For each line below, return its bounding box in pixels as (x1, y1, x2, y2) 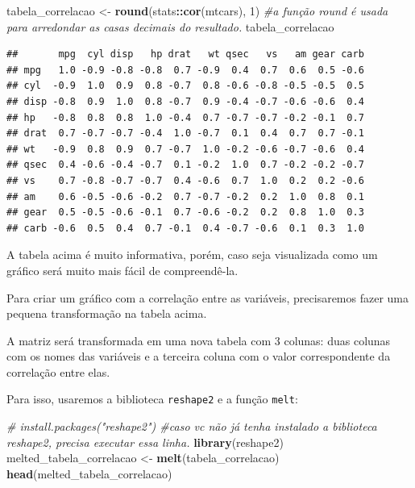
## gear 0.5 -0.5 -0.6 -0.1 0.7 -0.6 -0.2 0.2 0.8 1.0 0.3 (6, 206, 364, 219)
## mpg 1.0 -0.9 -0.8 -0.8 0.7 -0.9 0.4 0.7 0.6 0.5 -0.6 (6, 64, 364, 76)
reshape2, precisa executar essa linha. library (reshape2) (6, 433, 284, 450)
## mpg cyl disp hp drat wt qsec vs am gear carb (6, 48, 364, 60)
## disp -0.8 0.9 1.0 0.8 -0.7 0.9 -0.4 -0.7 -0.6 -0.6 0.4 (6, 95, 364, 107)
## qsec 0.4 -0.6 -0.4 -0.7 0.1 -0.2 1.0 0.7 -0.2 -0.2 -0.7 (6, 159, 364, 171)
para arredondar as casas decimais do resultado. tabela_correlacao (6, 18, 334, 35)
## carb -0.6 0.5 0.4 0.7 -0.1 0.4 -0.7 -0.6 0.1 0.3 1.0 (6, 222, 364, 234)
